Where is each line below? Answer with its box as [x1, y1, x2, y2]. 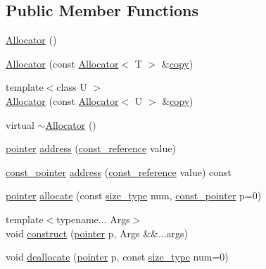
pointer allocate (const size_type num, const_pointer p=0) [6, 188, 262, 203]
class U [56, 80, 87, 94]
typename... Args [56, 211, 130, 226]
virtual [6, 117, 34, 132]
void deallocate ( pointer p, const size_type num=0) [6, 249, 229, 264]
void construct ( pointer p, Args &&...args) [6, 225, 189, 240]
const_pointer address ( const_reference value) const [6, 164, 232, 179]
